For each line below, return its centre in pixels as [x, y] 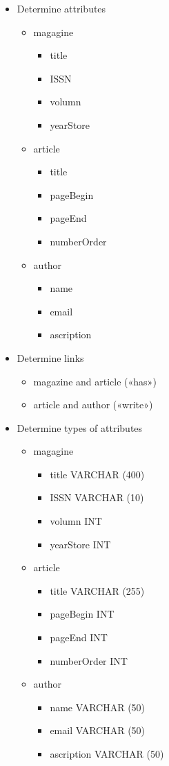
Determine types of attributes [80, 427]
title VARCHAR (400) [97, 474]
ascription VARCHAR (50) [107, 754]
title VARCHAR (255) [97, 590]
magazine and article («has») [95, 381]
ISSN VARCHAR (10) [97, 497]
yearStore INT [80, 544]
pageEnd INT [79, 637]
